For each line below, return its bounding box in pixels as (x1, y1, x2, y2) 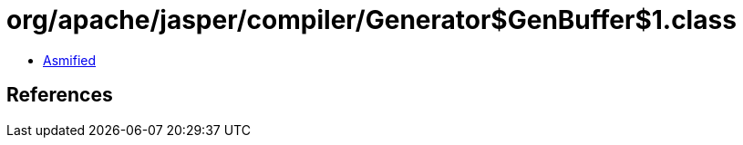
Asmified (43, 52, 97, 68)
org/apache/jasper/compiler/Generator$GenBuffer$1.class (6, 5, 737, 35)
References (6, 83, 113, 107)
